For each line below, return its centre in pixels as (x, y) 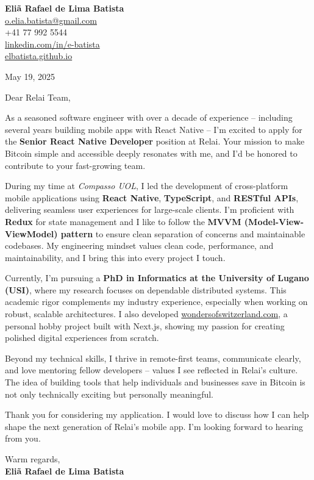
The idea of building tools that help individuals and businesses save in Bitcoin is (155, 382)
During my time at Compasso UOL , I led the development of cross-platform (147, 186)
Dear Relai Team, (38, 97)
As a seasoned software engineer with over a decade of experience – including (149, 117)
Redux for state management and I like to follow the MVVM (123, 221)
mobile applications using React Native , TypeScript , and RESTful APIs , (152, 197)
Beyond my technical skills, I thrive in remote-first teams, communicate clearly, (153, 358)
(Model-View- (274, 221)
